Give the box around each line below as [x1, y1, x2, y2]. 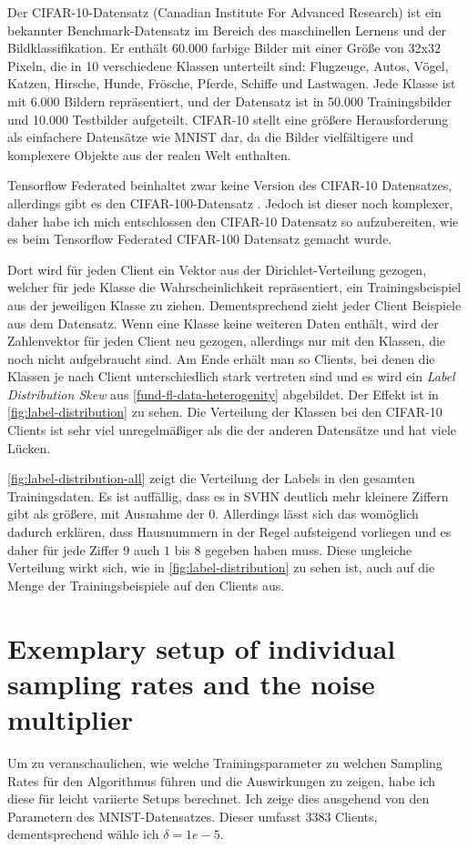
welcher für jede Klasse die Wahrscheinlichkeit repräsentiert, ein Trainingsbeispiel [7, 278, 462, 297]
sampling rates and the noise [7, 664, 375, 702]
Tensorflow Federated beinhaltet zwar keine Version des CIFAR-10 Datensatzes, [7, 176, 453, 195]
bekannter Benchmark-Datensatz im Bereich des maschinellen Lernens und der [7, 20, 446, 39]
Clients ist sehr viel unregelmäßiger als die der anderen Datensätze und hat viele [7, 420, 457, 440]
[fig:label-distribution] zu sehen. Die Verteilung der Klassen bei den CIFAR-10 [7, 402, 443, 421]
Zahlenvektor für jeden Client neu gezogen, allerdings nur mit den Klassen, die [7, 331, 446, 350]
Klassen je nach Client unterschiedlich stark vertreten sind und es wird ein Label [7, 367, 455, 386]
